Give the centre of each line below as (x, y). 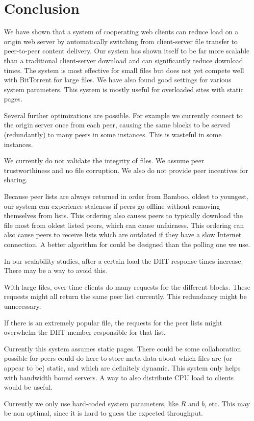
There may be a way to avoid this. (56, 270)
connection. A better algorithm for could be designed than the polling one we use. (127, 244)
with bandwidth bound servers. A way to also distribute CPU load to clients (119, 377)
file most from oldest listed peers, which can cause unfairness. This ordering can (124, 225)
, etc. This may (227, 403)
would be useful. (28, 387)
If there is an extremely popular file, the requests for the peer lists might (113, 322)
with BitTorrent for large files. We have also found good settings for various (118, 80)
